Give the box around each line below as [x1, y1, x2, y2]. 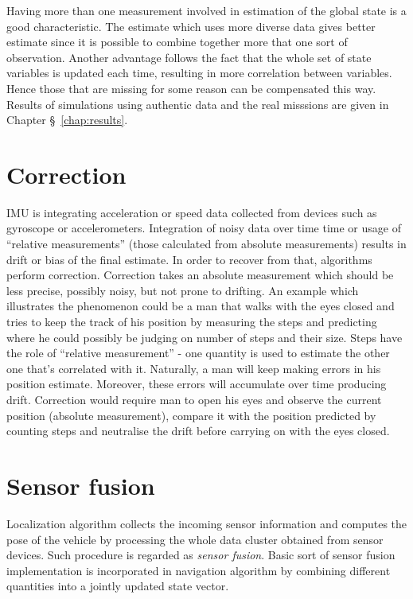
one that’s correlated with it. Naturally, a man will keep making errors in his [6, 360, 381, 376]
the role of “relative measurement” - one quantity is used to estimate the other [6, 344, 390, 361]
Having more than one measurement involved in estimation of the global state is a [6, 2, 407, 18]
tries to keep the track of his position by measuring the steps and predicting [6, 313, 377, 330]
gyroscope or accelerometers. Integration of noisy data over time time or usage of [6, 220, 401, 236]
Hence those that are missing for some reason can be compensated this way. [6, 80, 376, 96]
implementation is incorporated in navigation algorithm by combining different [6, 562, 391, 578]
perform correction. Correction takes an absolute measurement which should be [6, 266, 394, 283]
